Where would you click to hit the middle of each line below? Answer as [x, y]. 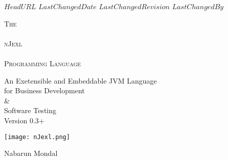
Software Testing [30, 110]
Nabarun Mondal [31, 153]
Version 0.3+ [24, 120]
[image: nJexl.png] [37, 137]
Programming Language [43, 63]
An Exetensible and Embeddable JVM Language [81, 80]
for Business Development [44, 90]
